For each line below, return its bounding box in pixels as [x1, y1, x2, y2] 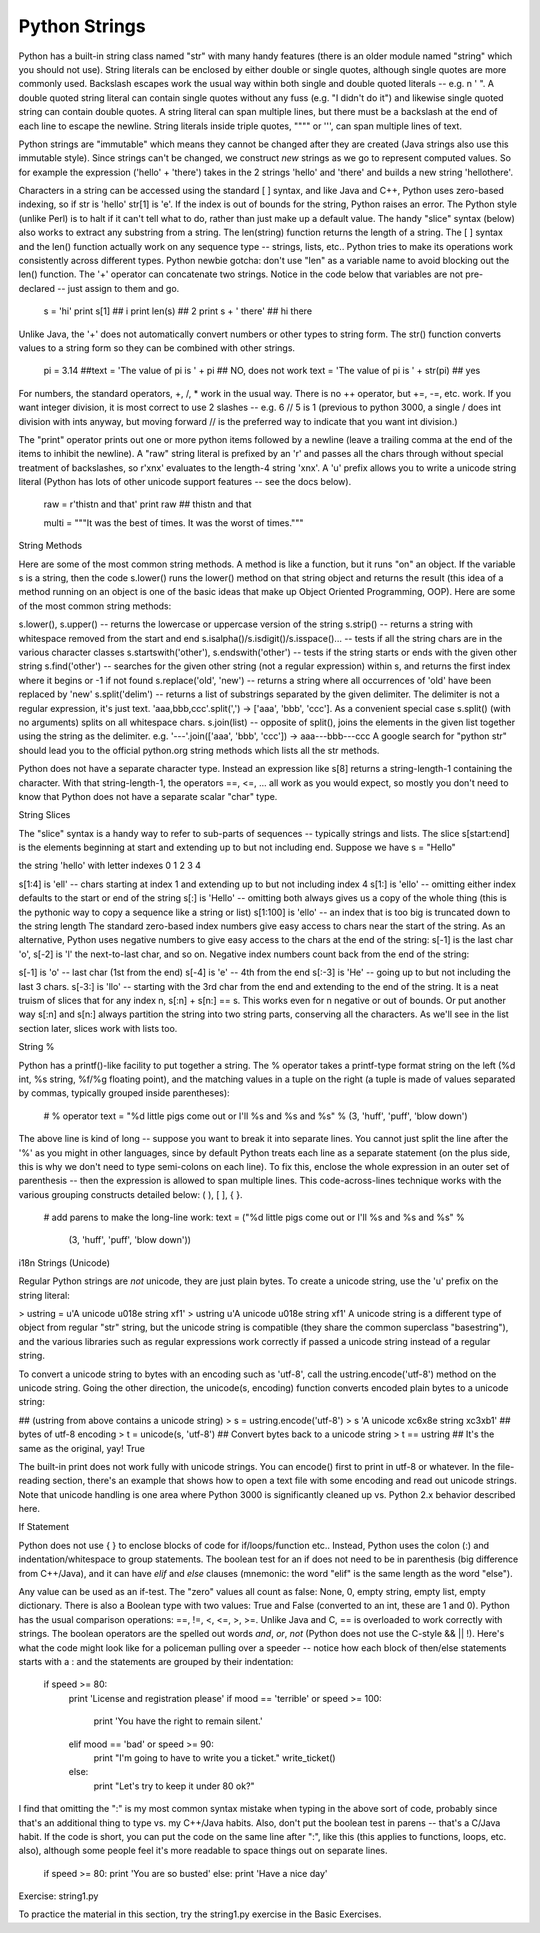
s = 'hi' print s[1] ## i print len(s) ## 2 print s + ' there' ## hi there [43, 305, 313, 317]
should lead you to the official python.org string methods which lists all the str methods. [18, 744, 380, 756]
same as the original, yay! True [18, 1442, 145, 1454]
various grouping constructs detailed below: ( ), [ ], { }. [18, 1188, 244, 1200]
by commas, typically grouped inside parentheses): [18, 1087, 230, 1099]
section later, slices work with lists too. [18, 1022, 178, 1034]
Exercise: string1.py [18, 1890, 99, 1902]
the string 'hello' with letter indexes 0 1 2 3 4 [18, 860, 202, 872]
